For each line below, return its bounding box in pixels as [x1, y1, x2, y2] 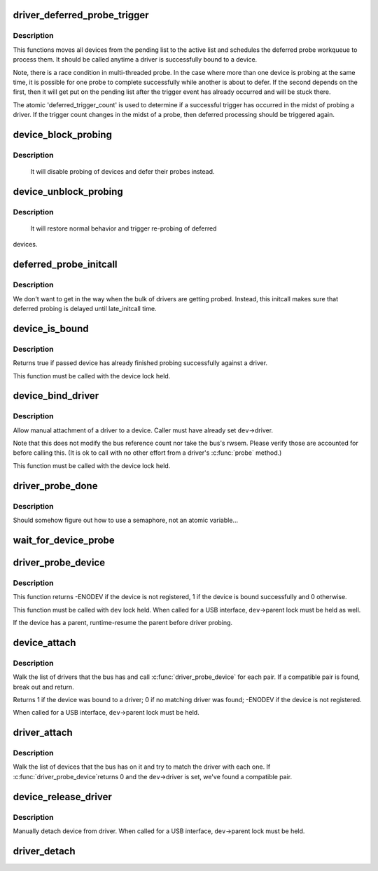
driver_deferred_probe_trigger [13, 9, 150, 21]
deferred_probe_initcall [13, 259, 118, 270]
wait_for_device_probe [13, 534, 115, 546]
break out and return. [13, 683, 75, 691]
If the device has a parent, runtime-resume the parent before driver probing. [13, 618, 233, 626]
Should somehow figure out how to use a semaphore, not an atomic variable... [13, 516, 238, 525]
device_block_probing [13, 128, 112, 140]
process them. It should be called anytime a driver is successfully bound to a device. [13, 55, 258, 64]
